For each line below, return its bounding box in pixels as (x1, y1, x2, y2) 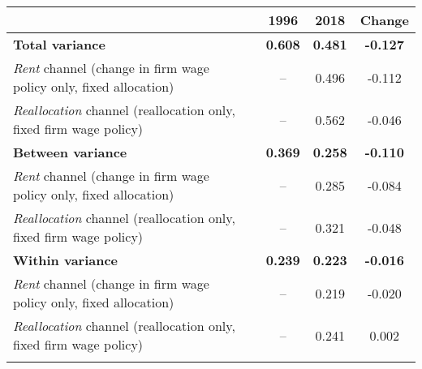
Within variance (13, 251, 118, 269)
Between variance (13, 143, 127, 161)
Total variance (13, 35, 105, 54)
